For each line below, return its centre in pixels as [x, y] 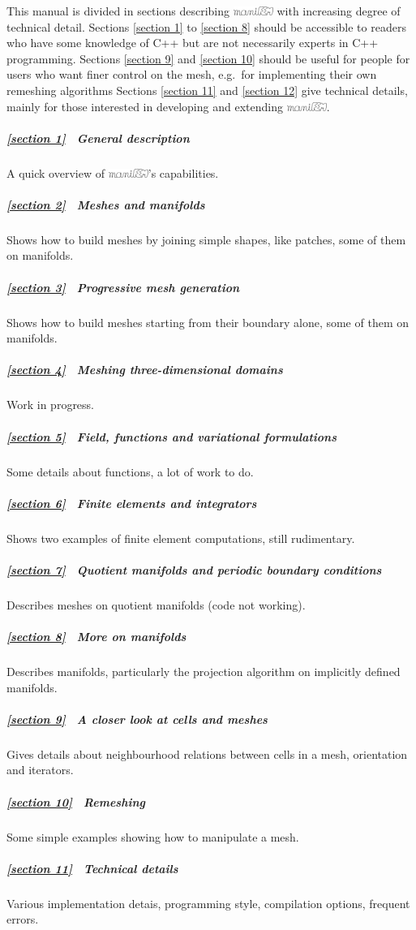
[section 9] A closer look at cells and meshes [137, 719]
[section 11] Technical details [92, 868]
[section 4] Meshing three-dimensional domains [145, 370]
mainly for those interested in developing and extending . [168, 106]
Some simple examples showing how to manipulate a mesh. [153, 836]
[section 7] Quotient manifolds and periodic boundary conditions [194, 569]
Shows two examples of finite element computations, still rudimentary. [181, 538]
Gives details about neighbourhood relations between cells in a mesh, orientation [207, 753]
